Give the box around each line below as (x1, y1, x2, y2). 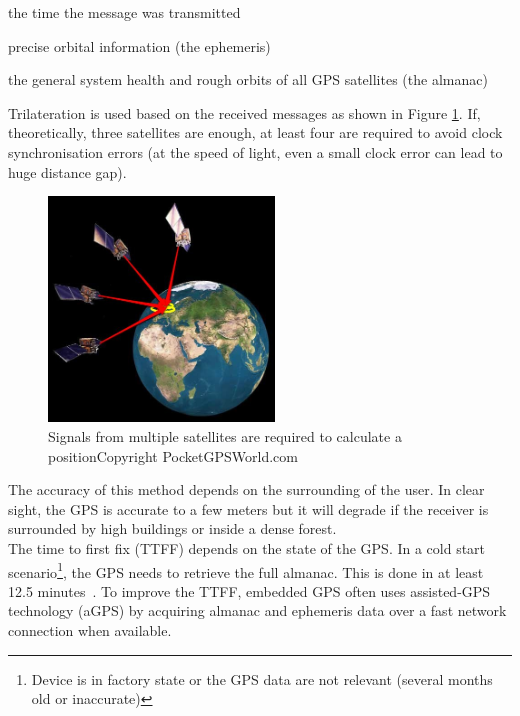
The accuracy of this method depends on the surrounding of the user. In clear (8, 479, 485, 500)
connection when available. (8, 620, 172, 641)
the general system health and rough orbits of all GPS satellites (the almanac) (8, 69, 488, 90)
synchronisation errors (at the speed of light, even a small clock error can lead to (8, 141, 503, 162)
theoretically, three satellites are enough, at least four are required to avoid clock (8, 122, 503, 143)
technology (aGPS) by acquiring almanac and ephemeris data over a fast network (8, 600, 507, 621)
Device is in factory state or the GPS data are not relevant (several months (31, 668, 493, 689)
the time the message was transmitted (8, 2, 241, 22)
